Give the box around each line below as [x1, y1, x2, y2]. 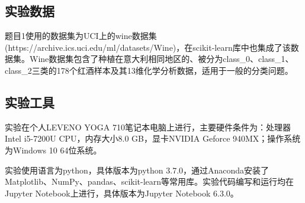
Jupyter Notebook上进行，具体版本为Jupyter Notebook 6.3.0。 [5, 186, 239, 199]
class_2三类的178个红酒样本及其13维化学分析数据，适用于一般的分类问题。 [5, 64, 293, 76]
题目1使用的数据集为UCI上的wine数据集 [5, 30, 157, 42]
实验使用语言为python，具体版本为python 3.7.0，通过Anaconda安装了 [5, 163, 269, 176]
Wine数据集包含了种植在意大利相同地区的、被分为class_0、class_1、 [29, 53, 294, 65]
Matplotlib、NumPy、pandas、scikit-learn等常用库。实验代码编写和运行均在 [5, 175, 294, 188]
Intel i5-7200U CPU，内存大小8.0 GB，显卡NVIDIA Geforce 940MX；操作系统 [5, 132, 301, 145]
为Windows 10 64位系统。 [5, 143, 102, 156]
